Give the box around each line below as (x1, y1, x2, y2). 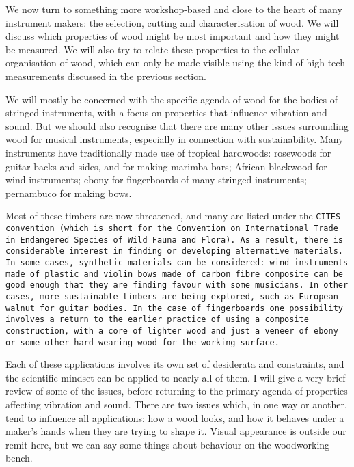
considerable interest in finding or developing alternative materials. (5, 246, 343, 256)
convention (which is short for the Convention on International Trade (5, 223, 338, 233)
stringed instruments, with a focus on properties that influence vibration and (5, 105, 327, 120)
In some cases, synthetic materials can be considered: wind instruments (5, 257, 349, 267)
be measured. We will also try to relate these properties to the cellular (5, 42, 300, 56)
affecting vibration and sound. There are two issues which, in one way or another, (5, 397, 347, 411)
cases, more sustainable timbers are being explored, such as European (5, 291, 338, 302)
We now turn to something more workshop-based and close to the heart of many (5, 2, 342, 16)
